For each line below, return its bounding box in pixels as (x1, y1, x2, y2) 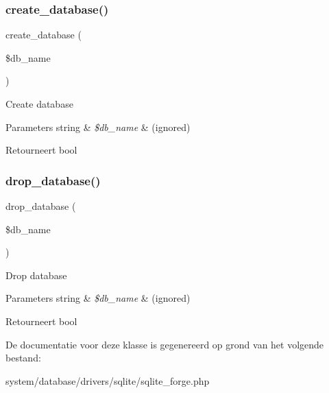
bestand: (5, 350, 41, 365)
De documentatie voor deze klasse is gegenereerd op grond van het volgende (5, 337, 324, 351)
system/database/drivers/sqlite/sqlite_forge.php (5, 373, 210, 388)
